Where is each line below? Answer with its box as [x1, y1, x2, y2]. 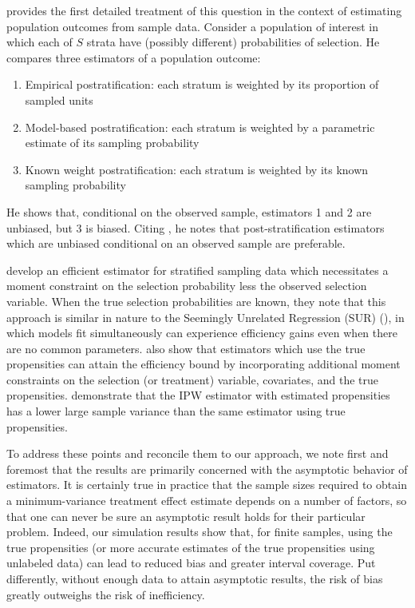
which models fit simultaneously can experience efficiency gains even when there [6, 324, 397, 341]
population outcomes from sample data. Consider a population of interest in [6, 18, 378, 34]
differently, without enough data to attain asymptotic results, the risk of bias [6, 570, 383, 586]
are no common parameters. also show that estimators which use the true [6, 340, 366, 356]
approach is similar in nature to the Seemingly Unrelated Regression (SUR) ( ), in [6, 308, 405, 325]
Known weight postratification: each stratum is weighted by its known [25, 161, 369, 177]
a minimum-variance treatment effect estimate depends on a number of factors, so [6, 492, 407, 509]
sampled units [25, 91, 93, 108]
